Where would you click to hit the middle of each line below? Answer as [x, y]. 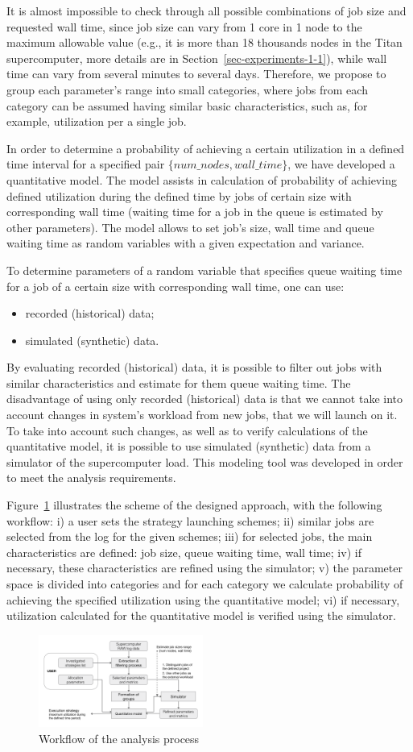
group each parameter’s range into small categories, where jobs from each [187, 89]
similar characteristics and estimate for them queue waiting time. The [179, 382]
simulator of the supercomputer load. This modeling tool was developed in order [205, 461]
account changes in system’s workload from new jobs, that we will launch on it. [202, 415]
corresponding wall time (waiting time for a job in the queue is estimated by [195, 212]
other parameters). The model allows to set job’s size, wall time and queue [190, 227]
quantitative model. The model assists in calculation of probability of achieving [202, 179]
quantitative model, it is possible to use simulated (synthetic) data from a [189, 446]
